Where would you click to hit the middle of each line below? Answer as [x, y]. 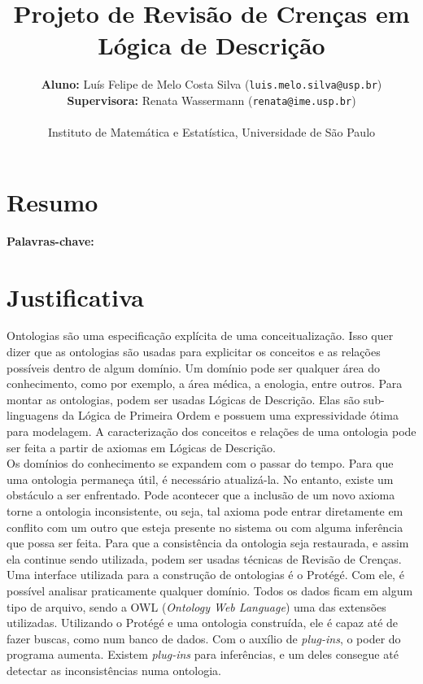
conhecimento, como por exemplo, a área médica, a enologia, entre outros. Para [205, 383]
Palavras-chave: [50, 240]
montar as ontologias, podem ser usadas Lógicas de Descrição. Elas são [183, 399]
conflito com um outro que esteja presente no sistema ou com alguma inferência [205, 527]
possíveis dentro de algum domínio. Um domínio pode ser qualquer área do [193, 367]
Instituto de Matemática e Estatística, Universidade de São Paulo [211, 132]
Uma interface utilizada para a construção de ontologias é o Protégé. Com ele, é [205, 575]
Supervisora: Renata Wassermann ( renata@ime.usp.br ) [211, 100]
